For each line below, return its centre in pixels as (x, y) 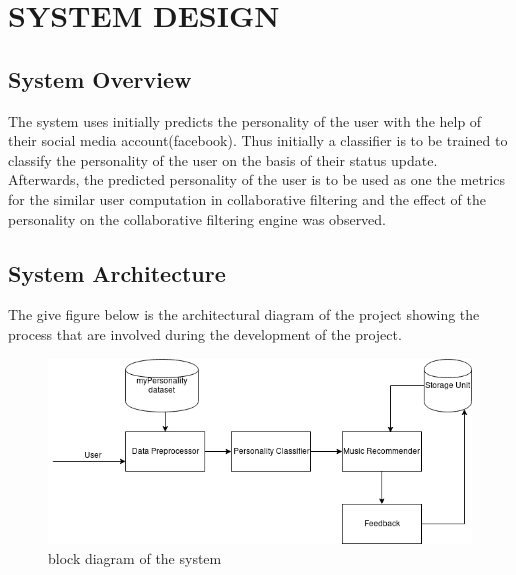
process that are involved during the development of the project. (205, 333)
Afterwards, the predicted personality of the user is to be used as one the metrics (256, 179)
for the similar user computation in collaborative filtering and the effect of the (247, 198)
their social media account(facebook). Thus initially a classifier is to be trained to (258, 140)
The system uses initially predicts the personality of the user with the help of (245, 120)
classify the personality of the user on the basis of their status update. (223, 159)
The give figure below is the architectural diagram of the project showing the (244, 314)
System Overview (100, 78)
